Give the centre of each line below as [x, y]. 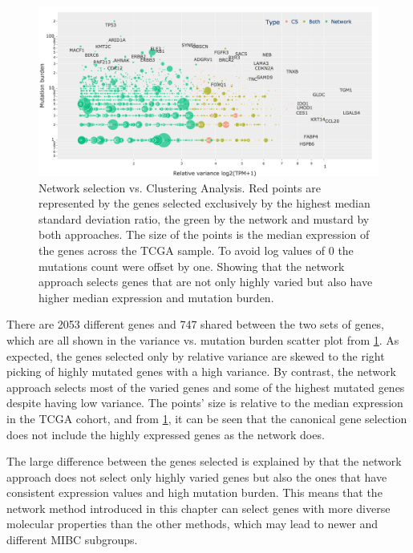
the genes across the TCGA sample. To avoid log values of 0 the [196, 250]
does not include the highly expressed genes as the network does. [166, 434]
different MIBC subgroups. [72, 540]
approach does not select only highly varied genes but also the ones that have [197, 476]
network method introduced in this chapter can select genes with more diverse [198, 508]
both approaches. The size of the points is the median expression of [204, 234]
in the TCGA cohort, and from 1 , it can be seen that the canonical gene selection [207, 418]
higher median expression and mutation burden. [156, 297]
